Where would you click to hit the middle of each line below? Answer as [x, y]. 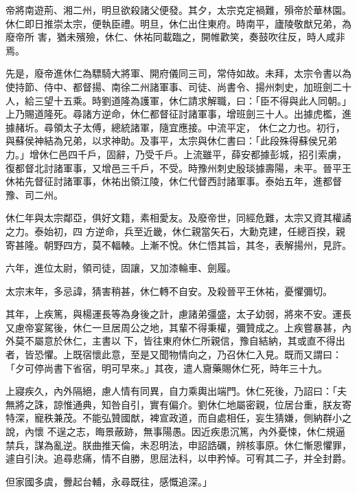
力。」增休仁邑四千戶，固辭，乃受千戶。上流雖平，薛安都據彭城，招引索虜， [176, 154]
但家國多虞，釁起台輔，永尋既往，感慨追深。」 [109, 481]
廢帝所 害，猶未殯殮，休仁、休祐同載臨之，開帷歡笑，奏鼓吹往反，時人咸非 [175, 37]
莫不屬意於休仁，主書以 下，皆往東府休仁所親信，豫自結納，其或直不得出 [180, 341]
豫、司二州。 [34, 194]
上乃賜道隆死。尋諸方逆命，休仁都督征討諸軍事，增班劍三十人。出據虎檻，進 [178, 114]
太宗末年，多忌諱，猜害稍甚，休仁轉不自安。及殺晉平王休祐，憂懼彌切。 [169, 291]
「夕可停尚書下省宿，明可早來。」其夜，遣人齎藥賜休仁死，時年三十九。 [166, 368]
